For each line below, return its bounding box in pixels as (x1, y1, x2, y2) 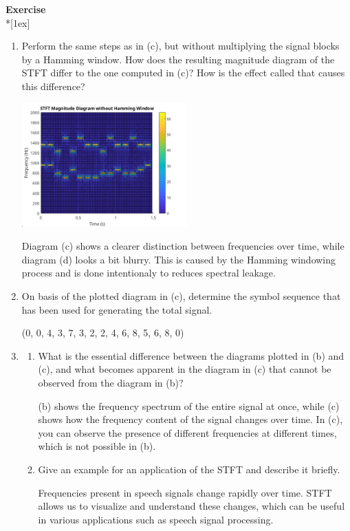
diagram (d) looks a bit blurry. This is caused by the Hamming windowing (21, 252, 336, 266)
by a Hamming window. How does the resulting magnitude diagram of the (21, 52, 335, 66)
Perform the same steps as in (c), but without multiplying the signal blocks (21, 39, 340, 53)
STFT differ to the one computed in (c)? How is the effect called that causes (21, 65, 345, 80)
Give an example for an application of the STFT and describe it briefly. (38, 462, 340, 476)
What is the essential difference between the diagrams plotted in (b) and (38, 348, 344, 362)
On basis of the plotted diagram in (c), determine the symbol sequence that (21, 289, 341, 303)
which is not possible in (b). (38, 439, 156, 453)
